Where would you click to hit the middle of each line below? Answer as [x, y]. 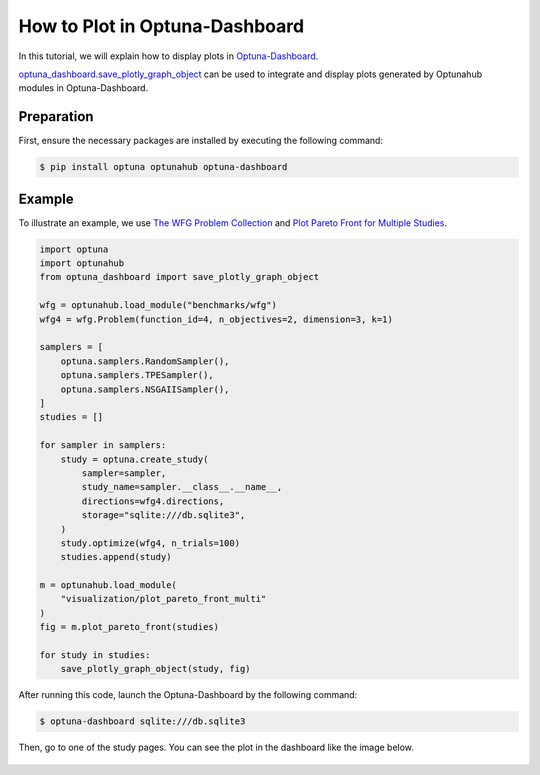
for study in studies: [95, 655]
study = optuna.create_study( [134, 459]
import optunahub [82, 263]
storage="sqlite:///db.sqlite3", [163, 515]
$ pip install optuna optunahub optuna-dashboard [163, 167]
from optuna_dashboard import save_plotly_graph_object [179, 277]
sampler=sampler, [124, 473]
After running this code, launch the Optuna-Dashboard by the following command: [188, 695]
